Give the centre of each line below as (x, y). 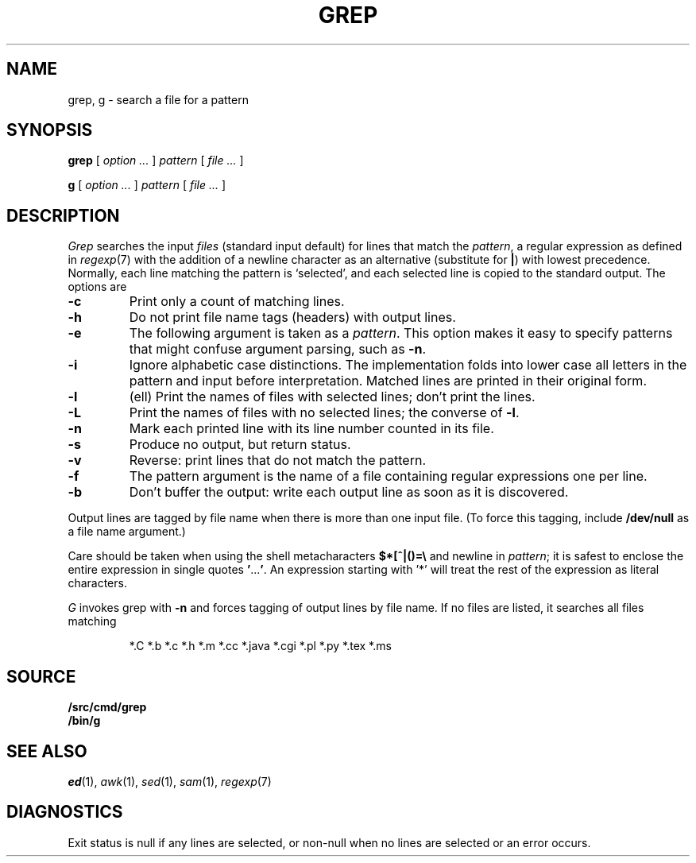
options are (97, 287)
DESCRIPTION (63, 215)
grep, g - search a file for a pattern (158, 99)
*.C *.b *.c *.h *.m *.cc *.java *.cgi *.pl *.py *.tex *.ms (260, 646)
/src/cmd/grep (107, 707)
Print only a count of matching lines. (237, 302)
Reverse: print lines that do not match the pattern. (277, 461)
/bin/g (84, 721)
